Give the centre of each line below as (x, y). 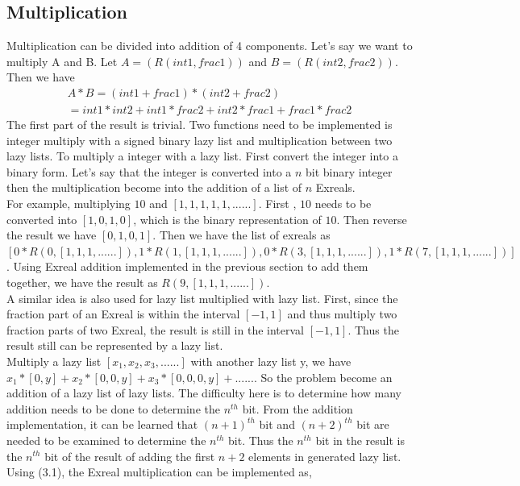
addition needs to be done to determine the (113, 408)
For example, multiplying (69, 204)
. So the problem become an (323, 377)
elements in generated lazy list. (325, 456)
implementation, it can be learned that (102, 424)
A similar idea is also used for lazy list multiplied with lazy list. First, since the (202, 298)
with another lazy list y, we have (271, 361)
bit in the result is (360, 440)
